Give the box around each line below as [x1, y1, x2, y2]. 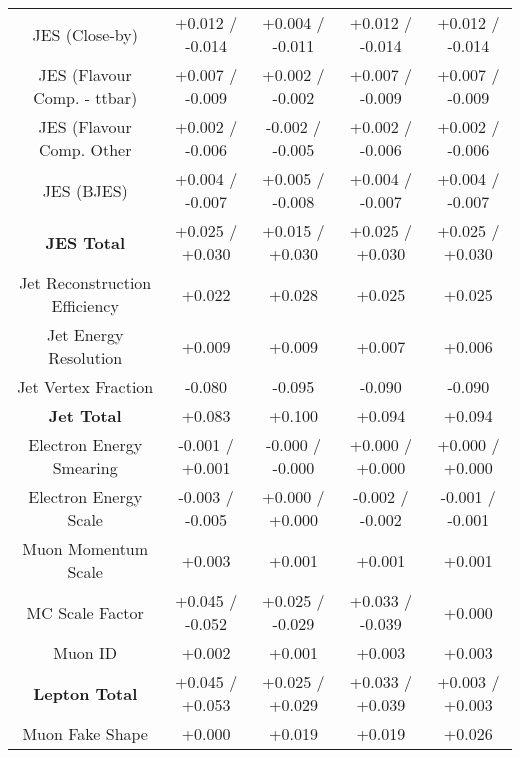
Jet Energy [46, 323, 124, 346]
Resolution [48, 346, 123, 369]
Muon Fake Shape [22, 722, 148, 745]
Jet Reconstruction [19, 271, 152, 294]
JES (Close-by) [32, 22, 138, 46]
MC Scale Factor [26, 600, 144, 624]
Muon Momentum [22, 537, 149, 560]
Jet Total [48, 404, 122, 427]
